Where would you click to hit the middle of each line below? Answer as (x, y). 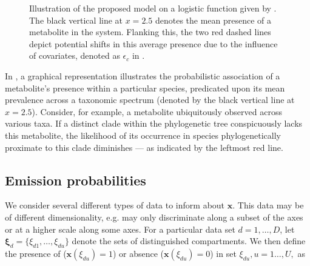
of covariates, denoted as (75, 55)
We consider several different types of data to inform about (115, 205)
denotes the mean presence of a (213, 20)
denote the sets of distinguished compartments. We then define (189, 241)
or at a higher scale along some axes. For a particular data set (120, 229)
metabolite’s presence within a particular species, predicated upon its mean (145, 88)
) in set (223, 253)
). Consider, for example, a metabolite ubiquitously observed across (157, 111)
